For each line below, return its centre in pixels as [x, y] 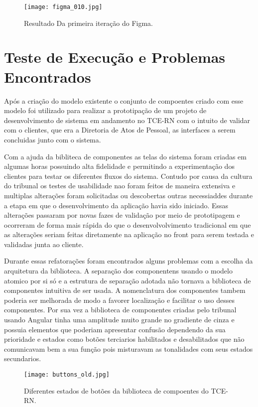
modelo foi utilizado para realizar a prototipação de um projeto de [105, 110]
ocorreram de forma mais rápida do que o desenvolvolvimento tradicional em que [128, 224]
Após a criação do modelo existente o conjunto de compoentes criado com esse [124, 100]
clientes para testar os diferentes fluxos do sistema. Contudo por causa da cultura [128, 176]
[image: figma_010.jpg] [63, 7]
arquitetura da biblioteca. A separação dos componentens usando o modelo [118, 271]
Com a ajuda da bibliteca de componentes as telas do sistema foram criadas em [125, 156]
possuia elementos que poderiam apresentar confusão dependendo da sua [115, 329]
